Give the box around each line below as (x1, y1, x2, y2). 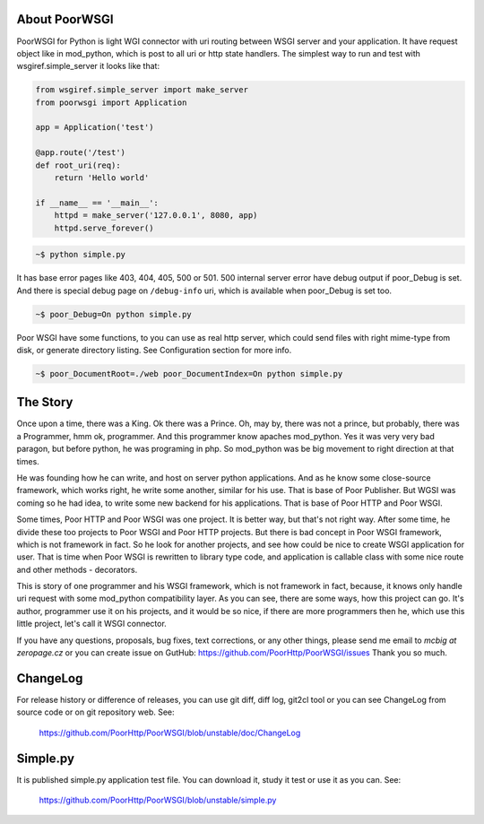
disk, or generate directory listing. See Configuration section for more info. (16, 344, 292, 355)
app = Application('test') (35, 122, 154, 133)
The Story (16, 395, 73, 410)
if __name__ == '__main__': (35, 197, 159, 208)
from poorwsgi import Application (35, 97, 187, 108)
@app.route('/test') (35, 148, 125, 158)
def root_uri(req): (35, 160, 121, 170)
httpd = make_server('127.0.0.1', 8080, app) (54, 211, 258, 221)
